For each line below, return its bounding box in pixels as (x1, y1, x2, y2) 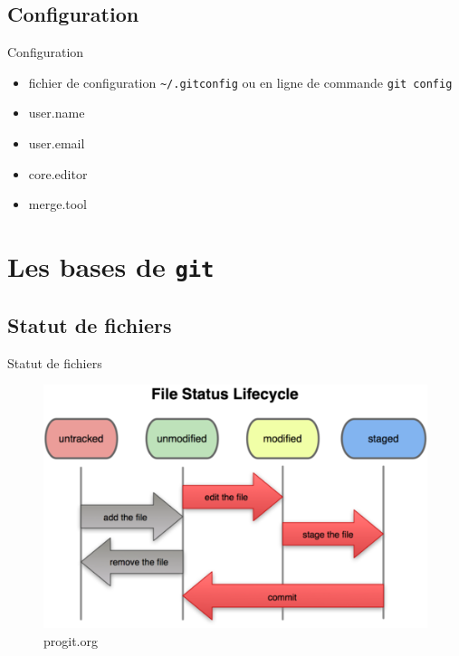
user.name (28, 103, 85, 122)
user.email (28, 134, 85, 153)
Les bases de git (7, 248, 215, 285)
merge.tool (28, 195, 88, 214)
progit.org (43, 631, 98, 650)
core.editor (28, 164, 88, 183)
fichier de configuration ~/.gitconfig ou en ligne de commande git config (28, 72, 453, 91)
